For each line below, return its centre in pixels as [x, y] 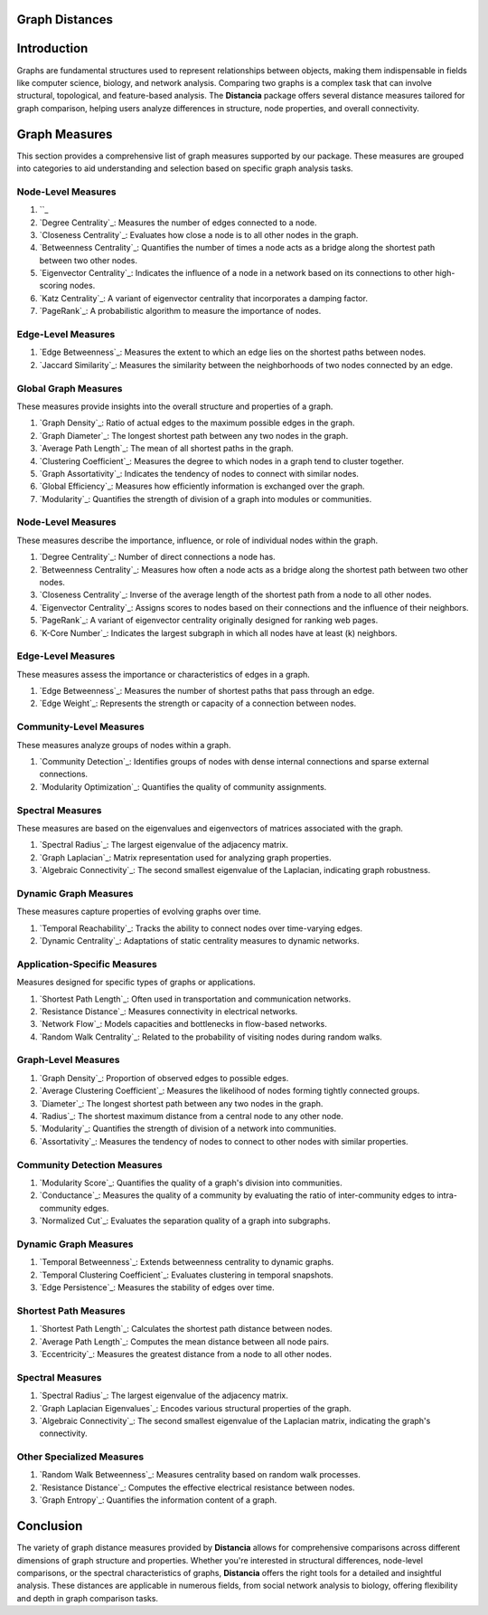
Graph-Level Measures [68, 1060]
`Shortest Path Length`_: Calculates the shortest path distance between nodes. [186, 1329]
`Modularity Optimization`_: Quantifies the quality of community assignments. [183, 786]
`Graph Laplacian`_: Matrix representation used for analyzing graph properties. [185, 857]
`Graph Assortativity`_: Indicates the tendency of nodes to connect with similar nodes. [199, 473]
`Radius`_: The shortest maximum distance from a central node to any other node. [191, 1116]
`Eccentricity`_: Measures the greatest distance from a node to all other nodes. [185, 1354]
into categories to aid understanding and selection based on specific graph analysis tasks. [185, 168]
